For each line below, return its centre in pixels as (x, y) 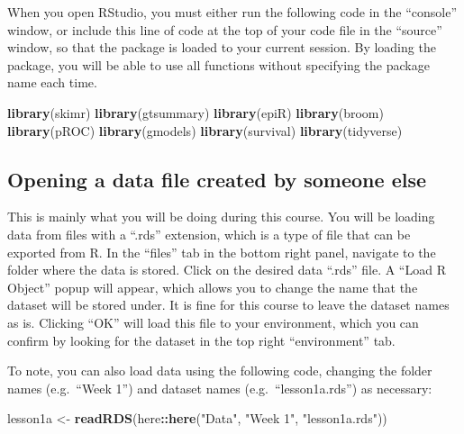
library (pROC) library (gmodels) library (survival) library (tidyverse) (205, 130)
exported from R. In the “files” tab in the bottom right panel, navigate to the (222, 252)
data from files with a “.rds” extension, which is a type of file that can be (209, 234)
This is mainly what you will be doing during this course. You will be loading (221, 217)
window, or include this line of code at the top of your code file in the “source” (225, 29)
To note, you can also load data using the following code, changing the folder (220, 371)
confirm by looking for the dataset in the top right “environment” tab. (201, 340)
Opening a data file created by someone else (217, 179)
